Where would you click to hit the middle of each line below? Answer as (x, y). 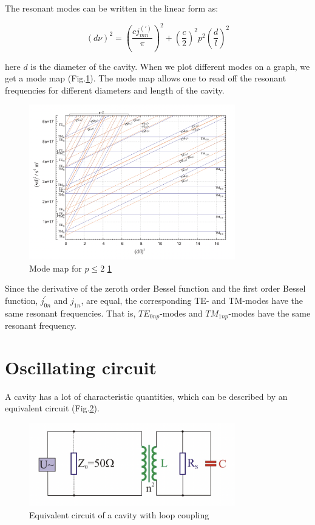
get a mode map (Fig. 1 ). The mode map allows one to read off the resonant (146, 78)
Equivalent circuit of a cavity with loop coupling (119, 514)
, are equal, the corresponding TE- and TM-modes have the (192, 300)
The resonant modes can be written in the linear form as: (112, 8)
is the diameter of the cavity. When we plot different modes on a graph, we (170, 66)
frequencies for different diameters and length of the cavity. (115, 90)
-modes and (181, 313)
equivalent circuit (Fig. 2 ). (52, 408)
